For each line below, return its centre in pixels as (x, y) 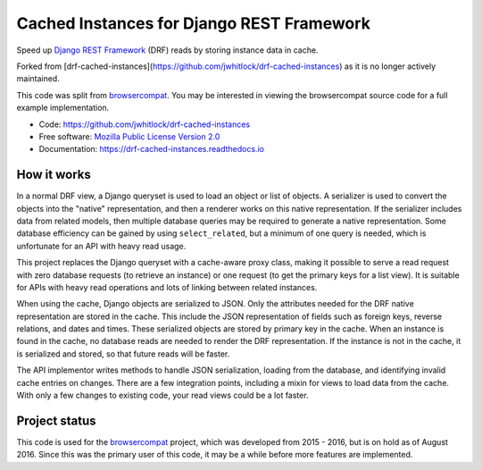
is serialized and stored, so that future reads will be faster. (123, 354)
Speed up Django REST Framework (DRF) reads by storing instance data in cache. (167, 50)
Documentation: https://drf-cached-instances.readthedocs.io (152, 149)
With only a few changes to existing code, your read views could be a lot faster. (162, 395)
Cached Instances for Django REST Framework (193, 23)
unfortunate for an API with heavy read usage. (101, 246)
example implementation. (63, 108)
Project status (57, 420)
